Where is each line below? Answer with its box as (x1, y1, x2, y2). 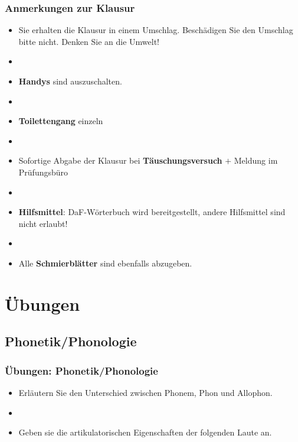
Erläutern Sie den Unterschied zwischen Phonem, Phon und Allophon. (18, 386, 273, 398)
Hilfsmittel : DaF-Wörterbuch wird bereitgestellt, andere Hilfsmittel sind (18, 206, 286, 218)
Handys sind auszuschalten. (18, 75, 122, 87)
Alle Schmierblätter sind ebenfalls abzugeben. (18, 256, 192, 269)
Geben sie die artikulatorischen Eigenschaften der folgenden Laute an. (18, 426, 272, 438)
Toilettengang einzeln (18, 115, 103, 127)
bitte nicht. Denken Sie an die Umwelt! (18, 35, 159, 47)
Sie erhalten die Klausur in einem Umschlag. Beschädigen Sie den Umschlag (18, 24, 293, 36)
